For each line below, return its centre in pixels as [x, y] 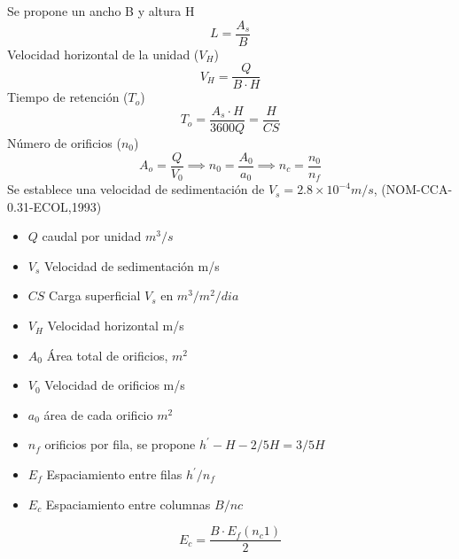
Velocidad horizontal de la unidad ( [103, 54]
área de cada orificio [98, 414]
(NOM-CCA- [417, 189]
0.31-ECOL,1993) [54, 206]
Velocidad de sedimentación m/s [132, 265]
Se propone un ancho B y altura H [101, 11]
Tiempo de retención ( [68, 97]
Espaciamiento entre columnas [128, 504]
